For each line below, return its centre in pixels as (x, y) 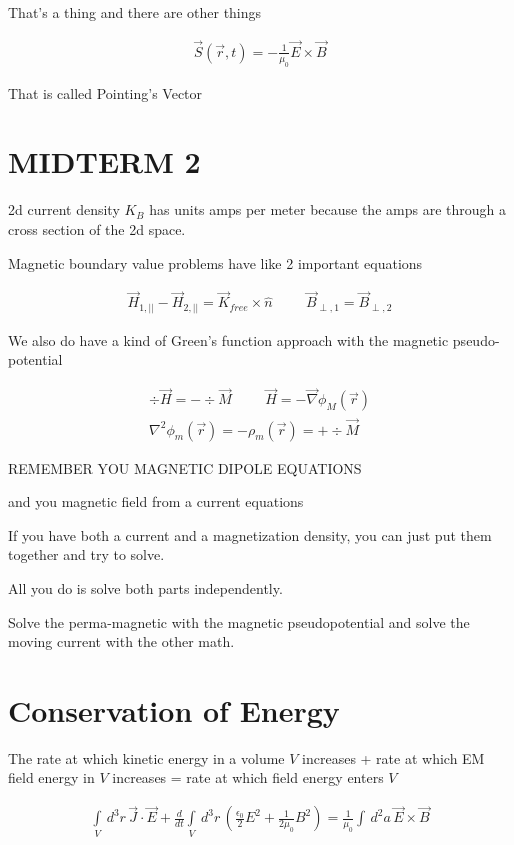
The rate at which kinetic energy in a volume (146, 757)
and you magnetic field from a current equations (156, 501)
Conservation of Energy (174, 709)
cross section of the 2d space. (97, 228)
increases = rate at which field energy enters (248, 777)
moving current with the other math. (121, 641)
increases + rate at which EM (393, 757)
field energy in (51, 777)
